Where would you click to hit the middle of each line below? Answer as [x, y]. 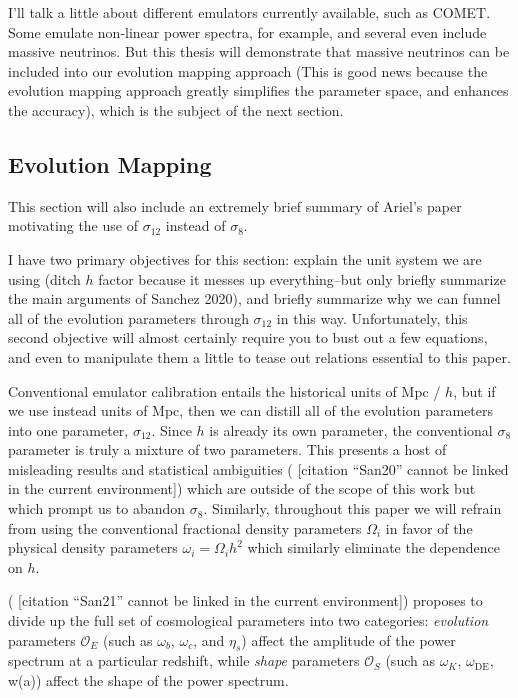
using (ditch [44, 278]
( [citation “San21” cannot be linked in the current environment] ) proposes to [245, 600]
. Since [171, 429]
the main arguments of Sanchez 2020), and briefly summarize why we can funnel [254, 298]
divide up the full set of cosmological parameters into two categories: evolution [248, 620]
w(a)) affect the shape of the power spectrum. [148, 680]
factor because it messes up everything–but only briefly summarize [302, 278]
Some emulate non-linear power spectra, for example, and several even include [247, 31]
